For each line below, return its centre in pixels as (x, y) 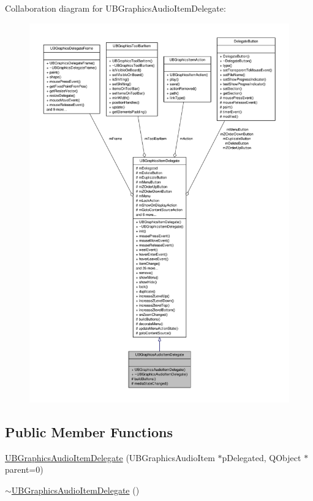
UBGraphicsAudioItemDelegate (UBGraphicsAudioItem (110, 457)
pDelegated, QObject (262, 457)
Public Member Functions (89, 432)
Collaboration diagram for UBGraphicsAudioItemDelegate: (115, 8)
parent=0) (24, 469)
